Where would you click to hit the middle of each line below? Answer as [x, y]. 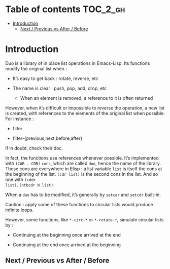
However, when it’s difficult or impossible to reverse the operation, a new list [85, 108]
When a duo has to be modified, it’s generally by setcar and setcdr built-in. [83, 195]
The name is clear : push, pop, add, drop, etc [60, 88]
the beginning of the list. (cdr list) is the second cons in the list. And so [82, 174]
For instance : [20, 119]
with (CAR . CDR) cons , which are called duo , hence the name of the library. [83, 163]
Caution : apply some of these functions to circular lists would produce [79, 204]
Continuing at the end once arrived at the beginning [66, 245]
